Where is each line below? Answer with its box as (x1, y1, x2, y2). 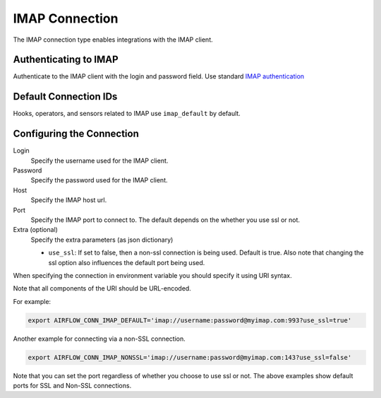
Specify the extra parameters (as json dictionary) (30, 235, 174, 244)
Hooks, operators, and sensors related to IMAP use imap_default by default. (13, 110, 241, 118)
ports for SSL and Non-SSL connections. (13, 382, 132, 390)
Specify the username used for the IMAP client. (30, 156, 169, 165)
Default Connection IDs (13, 90, 118, 103)
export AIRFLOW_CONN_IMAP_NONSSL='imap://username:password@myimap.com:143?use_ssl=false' (28, 353, 352, 361)
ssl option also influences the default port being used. (48, 258, 205, 267)
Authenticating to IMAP (13, 54, 119, 66)
